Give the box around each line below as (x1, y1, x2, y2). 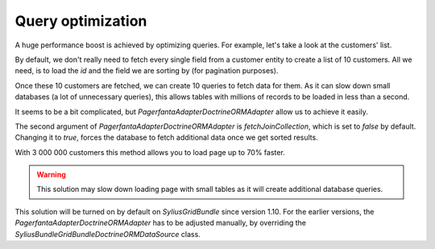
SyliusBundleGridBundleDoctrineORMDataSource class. (14, 229, 201, 239)
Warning (36, 169, 66, 180)
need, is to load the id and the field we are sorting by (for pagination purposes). (14, 66, 279, 76)
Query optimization (14, 12, 147, 30)
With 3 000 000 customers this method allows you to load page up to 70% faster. (14, 147, 285, 157)
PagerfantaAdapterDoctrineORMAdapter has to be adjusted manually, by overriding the (14, 218, 306, 228)
